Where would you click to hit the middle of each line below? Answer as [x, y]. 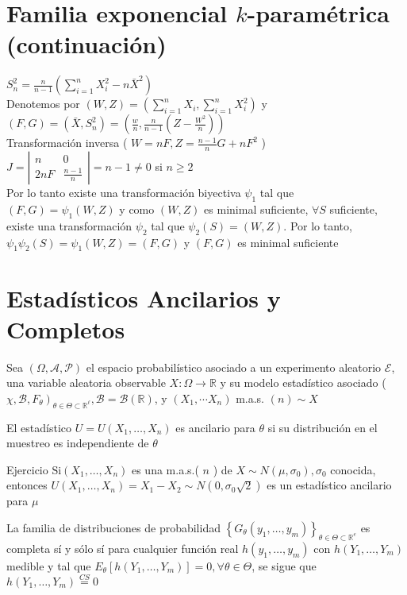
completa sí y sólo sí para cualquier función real [123, 548]
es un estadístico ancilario [329, 485]
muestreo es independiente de [78, 443]
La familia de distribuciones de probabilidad [113, 527]
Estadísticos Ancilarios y [144, 297]
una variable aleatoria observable [86, 382]
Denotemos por [43, 104]
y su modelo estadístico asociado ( [303, 382]
